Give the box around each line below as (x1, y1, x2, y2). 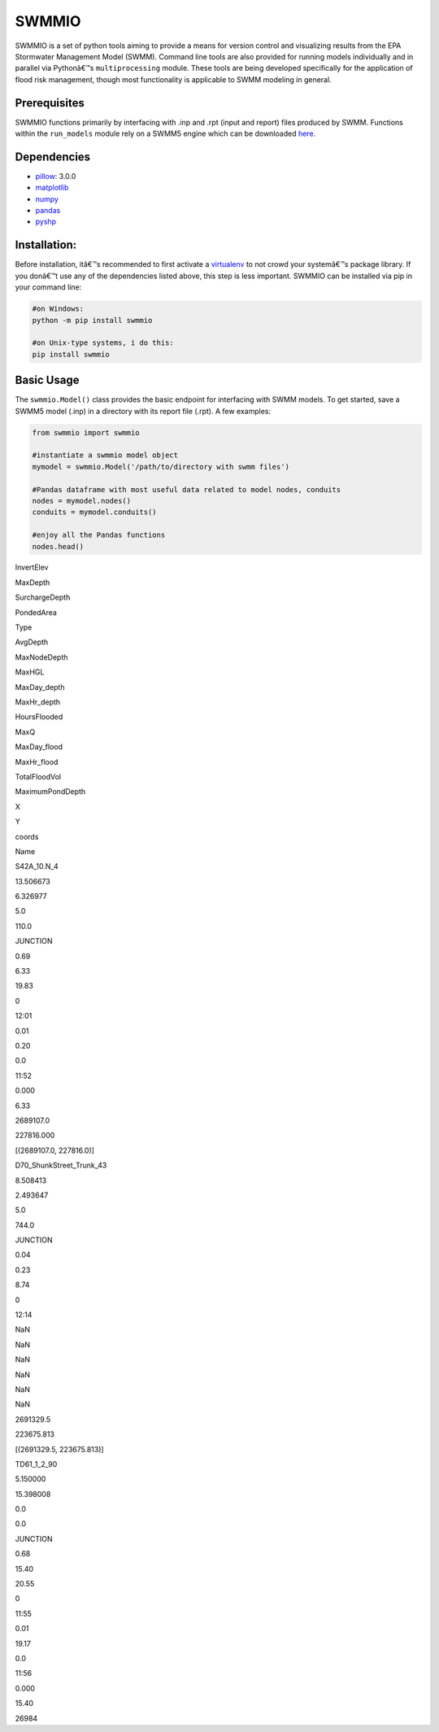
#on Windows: (32, 304, 85, 313)
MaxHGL (15, 667, 45, 677)
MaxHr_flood (15, 757, 59, 766)
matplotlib (35, 183, 69, 193)
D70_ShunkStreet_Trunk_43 (15, 1160, 107, 1171)
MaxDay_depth (15, 682, 65, 691)
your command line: (15, 282, 82, 292)
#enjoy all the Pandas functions (32, 530, 166, 540)
